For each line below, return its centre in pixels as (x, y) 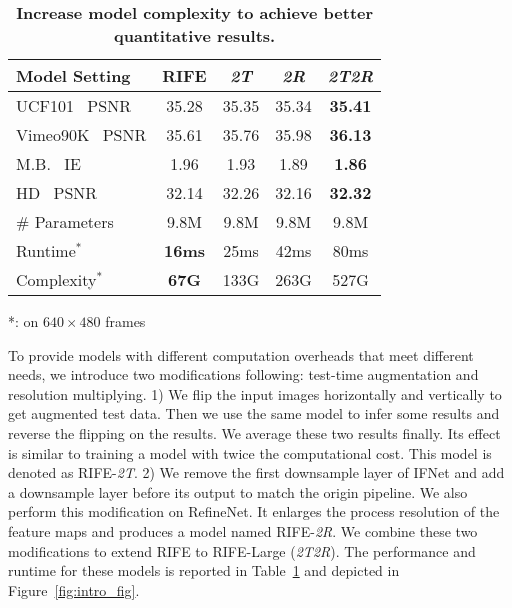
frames (125, 321)
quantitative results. (195, 35)
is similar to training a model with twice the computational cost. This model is (250, 452)
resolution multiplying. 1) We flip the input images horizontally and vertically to (255, 393)
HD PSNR (57, 192)
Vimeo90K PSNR (81, 134)
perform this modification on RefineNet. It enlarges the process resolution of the (254, 511)
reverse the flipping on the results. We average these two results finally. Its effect (254, 432)
